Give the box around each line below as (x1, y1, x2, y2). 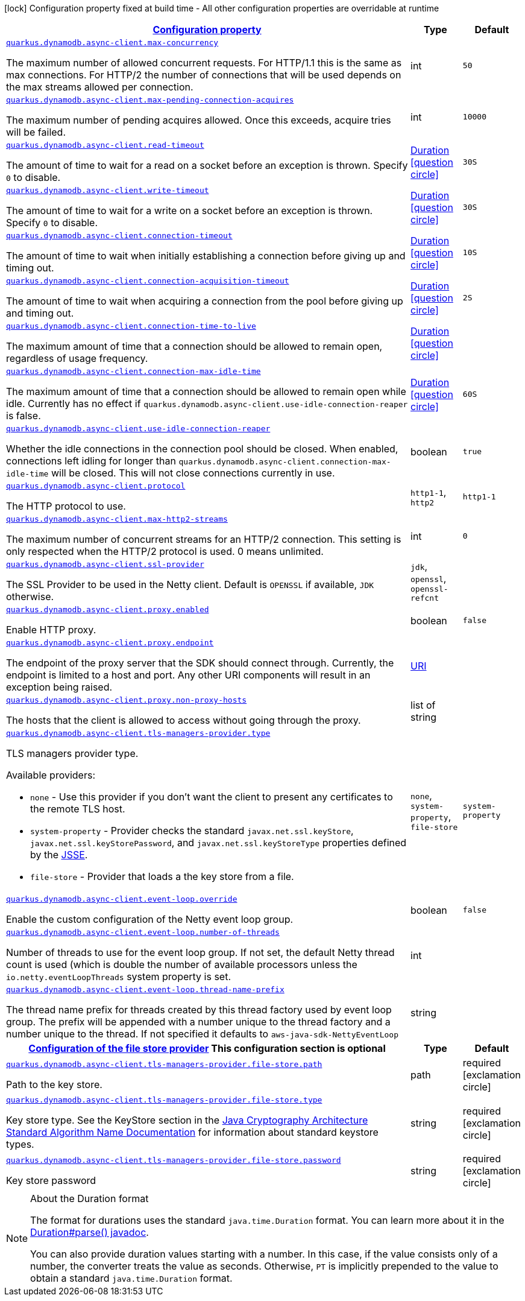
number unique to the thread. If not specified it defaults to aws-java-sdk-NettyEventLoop (6, 1028, 398, 1040)
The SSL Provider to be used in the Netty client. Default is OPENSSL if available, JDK (6, 578, 374, 590)
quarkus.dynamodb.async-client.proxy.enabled (6, 605, 209, 614)
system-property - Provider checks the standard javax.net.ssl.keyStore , (30, 825, 354, 837)
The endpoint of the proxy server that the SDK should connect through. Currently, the (6, 657, 394, 669)
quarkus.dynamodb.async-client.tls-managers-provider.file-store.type (6, 1095, 322, 1104)
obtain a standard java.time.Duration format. (30, 1272, 233, 1284)
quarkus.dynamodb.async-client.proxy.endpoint (6, 638, 214, 647)
